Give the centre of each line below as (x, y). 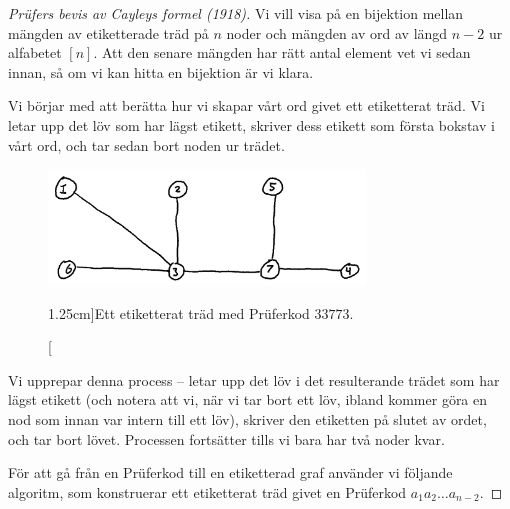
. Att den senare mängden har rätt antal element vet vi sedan (282, 52)
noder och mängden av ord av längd (337, 32)
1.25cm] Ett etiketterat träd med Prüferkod (179, 312)
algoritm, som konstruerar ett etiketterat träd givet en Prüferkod (207, 491)
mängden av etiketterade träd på (108, 32)
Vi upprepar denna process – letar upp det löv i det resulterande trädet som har (254, 379)
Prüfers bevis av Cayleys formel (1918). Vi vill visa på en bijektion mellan (236, 13)
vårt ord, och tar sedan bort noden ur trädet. (146, 144)
